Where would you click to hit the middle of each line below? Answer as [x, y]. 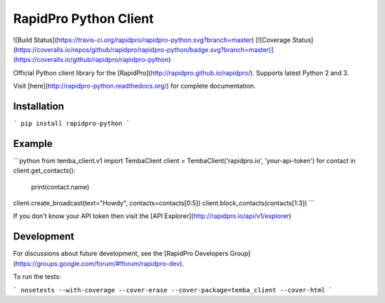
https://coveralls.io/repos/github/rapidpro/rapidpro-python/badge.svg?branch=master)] [144, 49]
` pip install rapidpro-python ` [72, 124]
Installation [38, 106]
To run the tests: [37, 277]
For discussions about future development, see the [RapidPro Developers [121, 254]
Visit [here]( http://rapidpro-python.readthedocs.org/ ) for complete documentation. [134, 86]
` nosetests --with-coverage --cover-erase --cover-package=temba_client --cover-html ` [173, 290]
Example [33, 144]
